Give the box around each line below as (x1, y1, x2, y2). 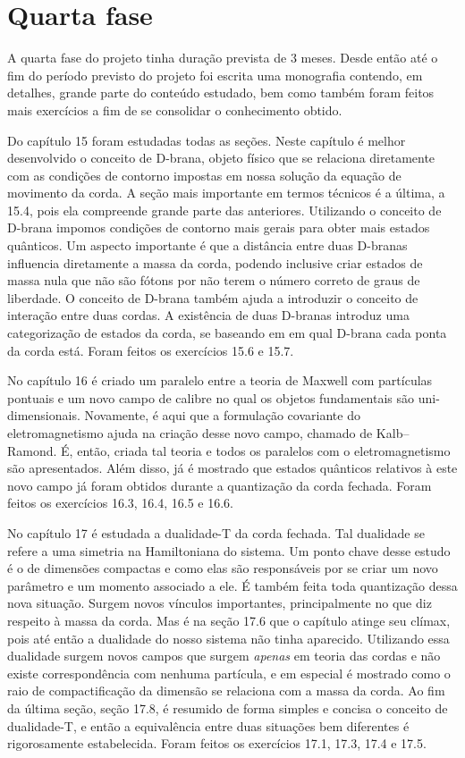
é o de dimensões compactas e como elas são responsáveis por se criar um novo (7, 559, 438, 577)
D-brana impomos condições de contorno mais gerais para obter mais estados (7, 218, 430, 237)
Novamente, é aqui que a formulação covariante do (84, 406, 360, 425)
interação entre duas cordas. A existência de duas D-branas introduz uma (7, 306, 410, 324)
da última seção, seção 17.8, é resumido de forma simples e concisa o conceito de (7, 698, 448, 717)
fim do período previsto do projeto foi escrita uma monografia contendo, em (7, 65, 423, 84)
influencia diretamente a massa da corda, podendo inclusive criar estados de (7, 253, 423, 272)
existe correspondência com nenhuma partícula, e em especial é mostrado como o (7, 663, 451, 682)
